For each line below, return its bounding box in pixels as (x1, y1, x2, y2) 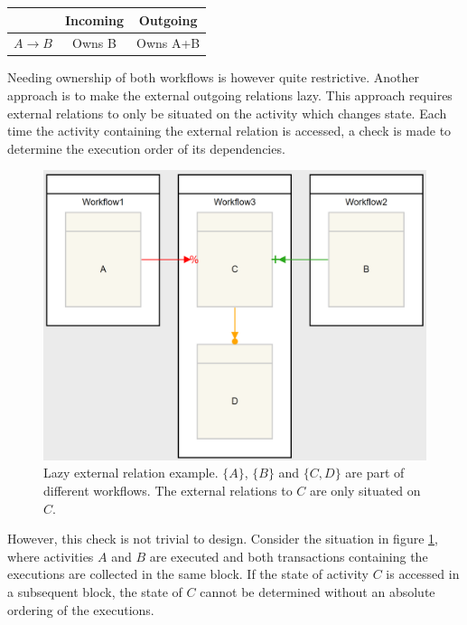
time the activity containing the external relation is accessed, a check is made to (7, 121, 452, 140)
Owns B (72, 33, 117, 52)
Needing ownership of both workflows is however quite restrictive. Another (7, 68, 419, 87)
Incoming (64, 10, 125, 29)
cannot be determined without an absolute (200, 582, 435, 601)
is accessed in (386, 564, 460, 583)
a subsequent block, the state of (7, 582, 182, 601)
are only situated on (309, 481, 421, 500)
